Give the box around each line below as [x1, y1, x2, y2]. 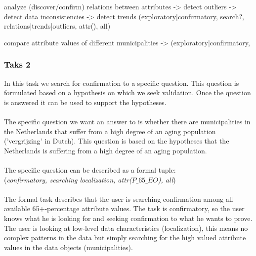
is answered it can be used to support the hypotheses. [4, 97, 167, 107]
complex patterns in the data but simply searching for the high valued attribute [4, 232, 246, 243]
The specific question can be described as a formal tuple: [4, 164, 176, 175]
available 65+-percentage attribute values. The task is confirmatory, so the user [4, 203, 245, 214]
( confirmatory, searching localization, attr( [4, 174, 132, 184]
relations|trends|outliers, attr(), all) [4, 21, 111, 31]
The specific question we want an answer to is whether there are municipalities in [4, 116, 251, 126]
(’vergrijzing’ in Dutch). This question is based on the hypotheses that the [4, 136, 229, 146]
